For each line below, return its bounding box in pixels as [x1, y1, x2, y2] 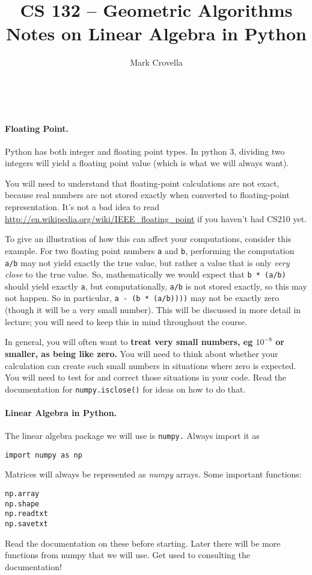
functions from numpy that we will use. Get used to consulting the [5, 549, 251, 561]
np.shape [5, 499, 40, 508]
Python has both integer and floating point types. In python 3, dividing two [5, 145, 285, 157]
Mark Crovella [130, 56, 183, 69]
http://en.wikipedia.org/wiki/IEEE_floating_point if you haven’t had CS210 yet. [5, 212, 307, 225]
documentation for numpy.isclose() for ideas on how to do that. [5, 382, 246, 395]
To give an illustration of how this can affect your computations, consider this [5, 232, 292, 245]
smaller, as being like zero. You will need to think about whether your [5, 347, 278, 359]
